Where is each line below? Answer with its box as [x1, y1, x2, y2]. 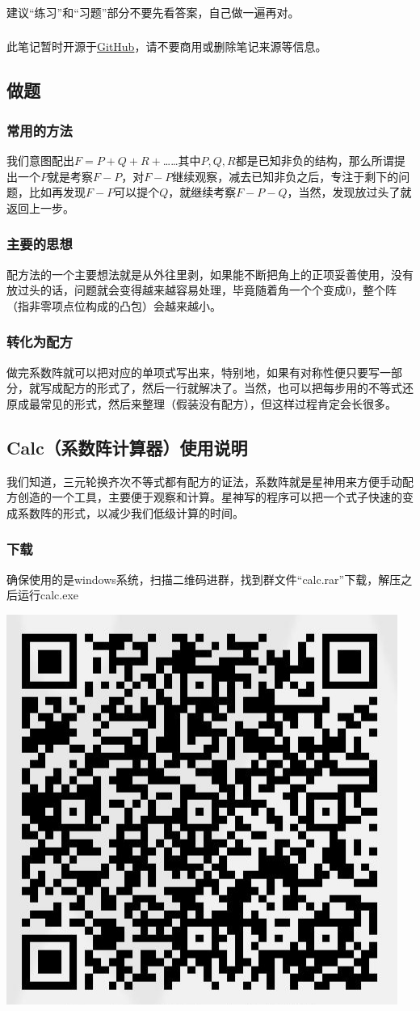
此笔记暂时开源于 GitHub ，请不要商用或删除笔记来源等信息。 [6, 38, 327, 55]
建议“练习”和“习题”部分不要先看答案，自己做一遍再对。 [6, 3, 300, 20]
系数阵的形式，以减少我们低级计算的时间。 [17, 504, 244, 521]
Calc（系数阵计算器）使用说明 [6, 434, 248, 459]
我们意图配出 [6, 152, 74, 169]
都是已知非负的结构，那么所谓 [235, 152, 394, 169]
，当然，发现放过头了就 [287, 184, 412, 201]
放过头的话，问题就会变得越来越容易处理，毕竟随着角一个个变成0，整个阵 [6, 281, 397, 298]
